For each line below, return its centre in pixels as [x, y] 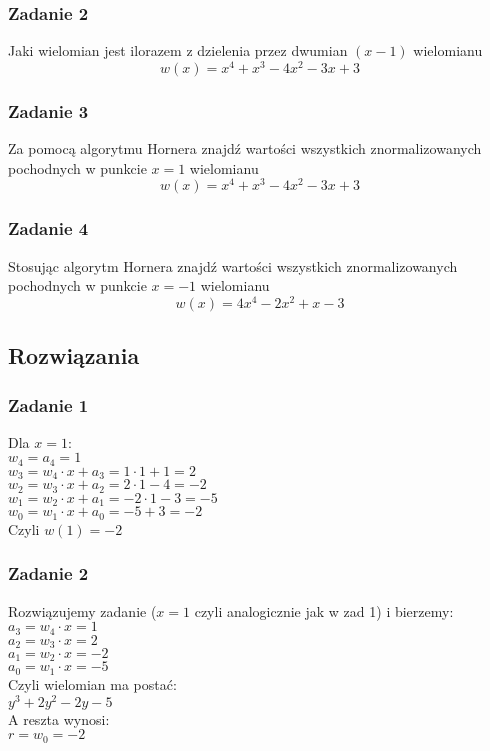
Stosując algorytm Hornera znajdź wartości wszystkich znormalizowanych [233, 265]
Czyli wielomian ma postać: [92, 683]
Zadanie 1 [48, 404]
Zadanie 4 [48, 228]
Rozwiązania [74, 355]
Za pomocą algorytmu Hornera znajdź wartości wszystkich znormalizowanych [245, 148]
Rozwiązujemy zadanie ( [82, 610]
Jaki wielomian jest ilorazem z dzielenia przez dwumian [178, 50]
